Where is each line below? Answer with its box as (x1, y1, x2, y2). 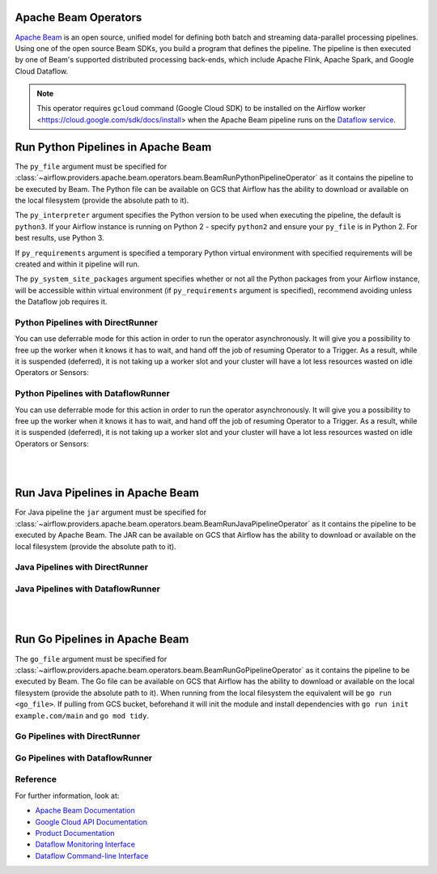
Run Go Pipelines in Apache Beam (15, 633, 189, 646)
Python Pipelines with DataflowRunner (15, 388, 170, 399)
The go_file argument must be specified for (15, 654, 168, 663)
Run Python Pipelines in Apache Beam (15, 140, 212, 154)
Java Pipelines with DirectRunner (15, 561, 149, 573)
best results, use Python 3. (15, 233, 104, 243)
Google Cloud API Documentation (35, 816, 148, 826)
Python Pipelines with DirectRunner (15, 317, 159, 328)
